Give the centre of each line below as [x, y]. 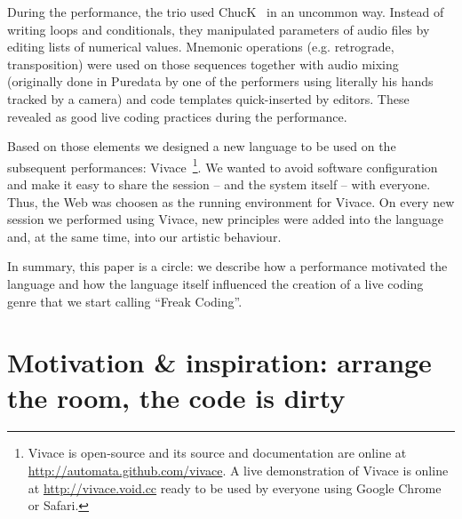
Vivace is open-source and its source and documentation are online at [217, 453]
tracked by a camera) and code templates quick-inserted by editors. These [208, 98]
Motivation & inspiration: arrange [219, 362]
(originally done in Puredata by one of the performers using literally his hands [220, 81]
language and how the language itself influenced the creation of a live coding [215, 283]
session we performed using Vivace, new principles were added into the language [225, 219]
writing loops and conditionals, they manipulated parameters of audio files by [219, 29]
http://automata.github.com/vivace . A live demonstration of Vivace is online [238, 471]
